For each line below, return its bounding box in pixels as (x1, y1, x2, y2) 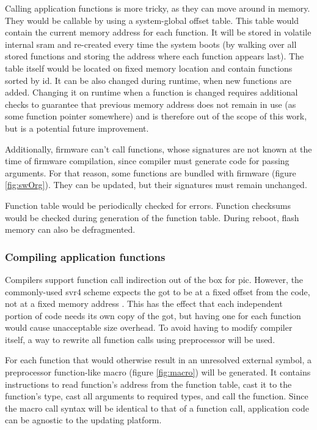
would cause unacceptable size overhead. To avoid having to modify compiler (5, 321, 293, 334)
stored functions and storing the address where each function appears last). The (5, 50, 304, 62)
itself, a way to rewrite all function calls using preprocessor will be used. (5, 333, 275, 345)
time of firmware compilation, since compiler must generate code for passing (5, 154, 290, 167)
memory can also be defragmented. (5, 223, 136, 236)
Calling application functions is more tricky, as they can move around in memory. (5, 2, 310, 14)
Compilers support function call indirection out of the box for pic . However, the (5, 273, 304, 285)
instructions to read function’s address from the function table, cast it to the (5, 377, 292, 390)
